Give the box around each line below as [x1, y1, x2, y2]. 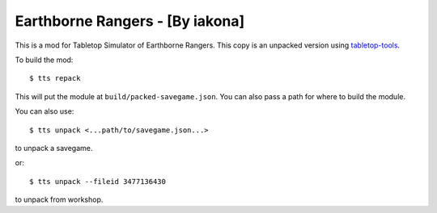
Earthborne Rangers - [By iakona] [15, 12, 245, 30]
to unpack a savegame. [15, 143, 93, 152]
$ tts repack [29, 73, 81, 83]
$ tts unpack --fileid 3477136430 [29, 177, 166, 186]
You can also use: [15, 106, 74, 116]
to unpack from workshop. [15, 194, 104, 205]
